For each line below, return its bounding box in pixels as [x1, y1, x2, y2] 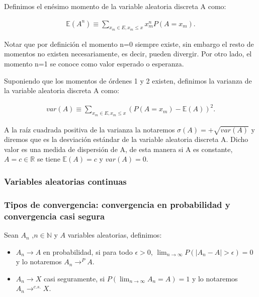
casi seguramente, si [43, 273, 105, 283]
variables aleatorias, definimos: [67, 230, 162, 240]
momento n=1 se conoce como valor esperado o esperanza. [4, 58, 184, 69]
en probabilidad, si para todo [43, 246, 133, 257]
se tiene [37, 154, 60, 164]
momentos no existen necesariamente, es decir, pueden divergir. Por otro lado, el [4, 48, 252, 59]
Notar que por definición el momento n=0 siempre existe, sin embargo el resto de [4, 38, 254, 49]
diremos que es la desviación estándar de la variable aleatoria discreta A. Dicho [4, 134, 248, 144]
